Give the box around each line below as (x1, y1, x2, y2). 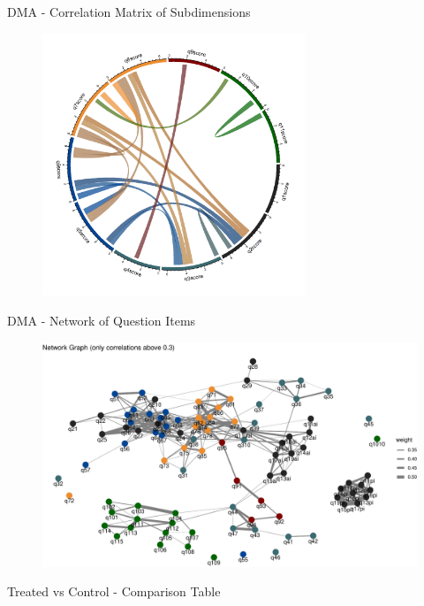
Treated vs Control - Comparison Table (7, 582, 221, 601)
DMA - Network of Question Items (7, 311, 196, 329)
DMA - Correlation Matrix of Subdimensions (7, 3, 251, 20)
